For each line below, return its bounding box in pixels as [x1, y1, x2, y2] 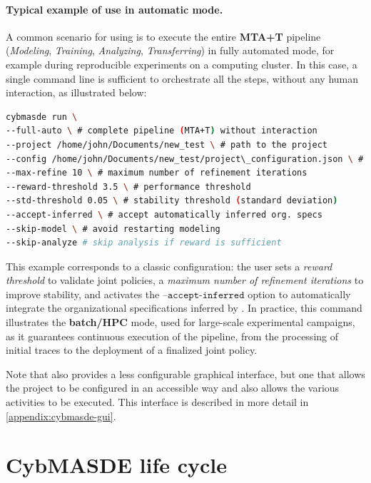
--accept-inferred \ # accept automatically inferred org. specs [6, 209, 322, 220]
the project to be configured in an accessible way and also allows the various [6, 380, 340, 395]
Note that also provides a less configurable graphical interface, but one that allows [6, 366, 365, 381]
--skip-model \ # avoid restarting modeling [6, 223, 220, 234]
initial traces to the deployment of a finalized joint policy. [6, 342, 258, 357]
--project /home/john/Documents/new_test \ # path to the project [6, 139, 328, 150]
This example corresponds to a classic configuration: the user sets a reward [6, 258, 332, 273]
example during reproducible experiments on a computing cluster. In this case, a [6, 56, 357, 71]
